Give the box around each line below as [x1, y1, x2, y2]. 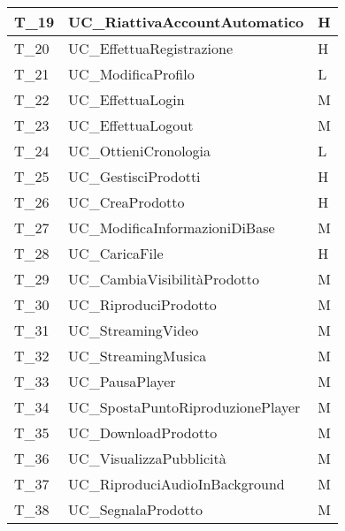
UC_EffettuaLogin [68, 89, 185, 110]
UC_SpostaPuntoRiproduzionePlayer [68, 397, 301, 417]
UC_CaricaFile [68, 243, 164, 263]
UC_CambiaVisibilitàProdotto [68, 269, 260, 289]
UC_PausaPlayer [68, 371, 176, 391]
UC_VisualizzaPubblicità [68, 448, 226, 468]
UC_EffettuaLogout [68, 115, 194, 135]
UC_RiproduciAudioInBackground [68, 474, 285, 494]
